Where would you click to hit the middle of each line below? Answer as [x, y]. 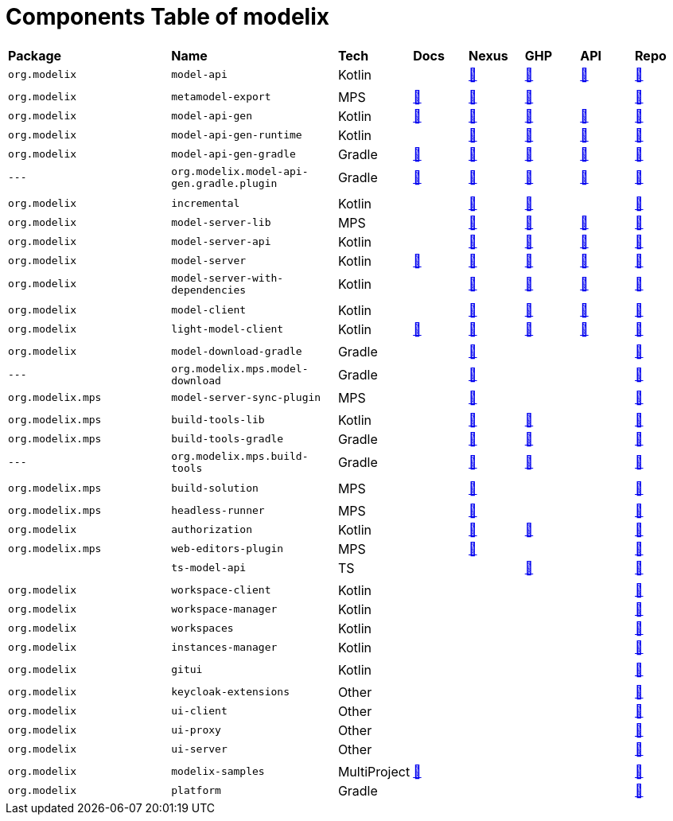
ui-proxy [196, 730]
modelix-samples [218, 772]
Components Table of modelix [168, 17]
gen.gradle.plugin [224, 183]
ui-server [199, 749]
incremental [206, 204]
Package [35, 55]
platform [196, 791]
